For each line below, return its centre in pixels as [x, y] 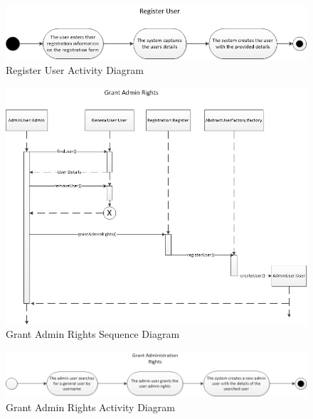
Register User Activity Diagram [75, 69]
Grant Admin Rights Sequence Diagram [93, 334]
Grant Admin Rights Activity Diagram [90, 407]
